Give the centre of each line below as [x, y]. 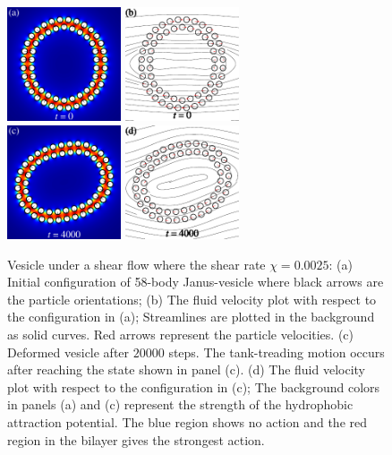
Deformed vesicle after [68, 352]
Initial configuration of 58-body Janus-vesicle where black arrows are [196, 282]
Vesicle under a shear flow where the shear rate [136, 264]
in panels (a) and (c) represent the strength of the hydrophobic [180, 404]
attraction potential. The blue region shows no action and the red [187, 421]
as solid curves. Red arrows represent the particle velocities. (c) [181, 334]
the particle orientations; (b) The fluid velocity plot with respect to [192, 299]
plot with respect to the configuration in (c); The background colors [194, 386]
